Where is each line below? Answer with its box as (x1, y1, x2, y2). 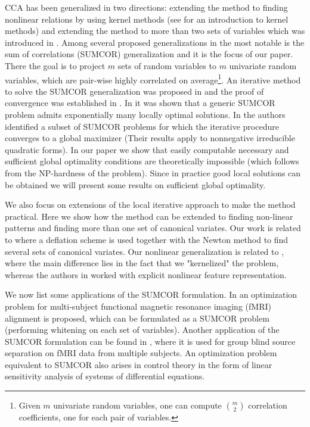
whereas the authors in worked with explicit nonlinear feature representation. (5, 268, 287, 280)
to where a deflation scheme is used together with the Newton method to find (5, 233, 289, 245)
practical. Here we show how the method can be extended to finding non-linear (5, 210, 293, 222)
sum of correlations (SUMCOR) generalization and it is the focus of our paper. (5, 48, 293, 60)
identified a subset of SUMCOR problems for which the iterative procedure (5, 120, 279, 132)
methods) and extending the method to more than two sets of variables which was (5, 24, 305, 37)
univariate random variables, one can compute (53, 399, 222, 412)
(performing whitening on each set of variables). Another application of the (5, 323, 280, 336)
